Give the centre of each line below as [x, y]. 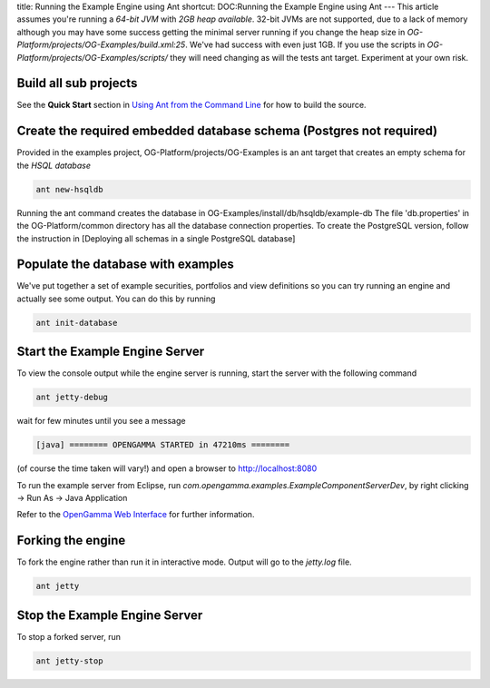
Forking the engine [71, 541]
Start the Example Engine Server [111, 352]
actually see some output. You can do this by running [116, 299]
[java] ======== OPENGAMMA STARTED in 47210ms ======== [163, 445]
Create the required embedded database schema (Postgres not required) [227, 131]
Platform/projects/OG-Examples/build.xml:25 [101, 44]
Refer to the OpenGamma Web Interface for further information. [136, 515]
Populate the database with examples [126, 265]
